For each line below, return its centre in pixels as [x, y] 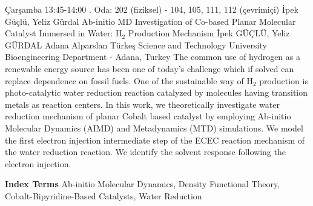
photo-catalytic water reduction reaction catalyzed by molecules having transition [156, 92]
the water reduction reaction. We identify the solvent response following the [145, 152]
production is [284, 80]
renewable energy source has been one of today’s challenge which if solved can [150, 68]
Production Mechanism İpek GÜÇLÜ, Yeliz [209, 33]
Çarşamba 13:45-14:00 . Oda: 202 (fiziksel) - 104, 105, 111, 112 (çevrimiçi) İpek [152, 9]
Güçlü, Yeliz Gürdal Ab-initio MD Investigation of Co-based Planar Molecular [150, 21]
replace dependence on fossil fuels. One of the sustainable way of [124, 80]
